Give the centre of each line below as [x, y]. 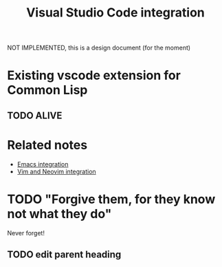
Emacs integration [43, 164]
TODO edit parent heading [64, 255]
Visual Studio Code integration [115, 13]
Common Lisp [47, 90]
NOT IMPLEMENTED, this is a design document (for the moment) [99, 48]
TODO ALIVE [35, 115]
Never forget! [26, 233]
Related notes [47, 145]
